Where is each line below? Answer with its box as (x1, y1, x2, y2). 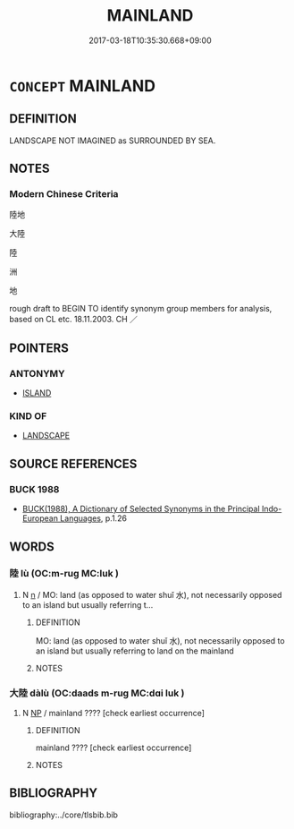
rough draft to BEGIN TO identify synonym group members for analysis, (9, 303, 273, 314)
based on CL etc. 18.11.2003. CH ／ (9, 314, 139, 325)
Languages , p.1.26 (59, 513, 128, 524)
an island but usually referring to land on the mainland (35, 645, 234, 656)
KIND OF (9, 410, 47, 423)
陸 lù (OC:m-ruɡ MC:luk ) (9, 568, 119, 580)
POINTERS (9, 340, 70, 355)
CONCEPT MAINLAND (9, 75, 156, 96)
